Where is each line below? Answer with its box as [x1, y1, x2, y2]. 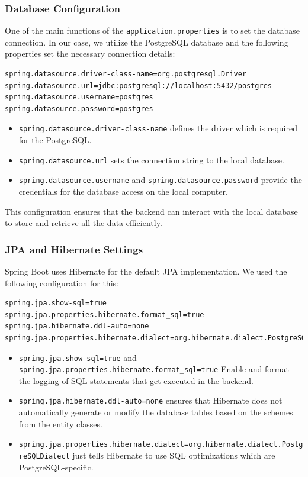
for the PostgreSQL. [18, 134, 92, 146]
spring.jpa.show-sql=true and [18, 351, 137, 363]
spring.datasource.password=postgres [5, 104, 153, 113]
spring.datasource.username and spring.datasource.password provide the [18, 173, 302, 186]
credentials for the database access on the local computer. [18, 185, 228, 197]
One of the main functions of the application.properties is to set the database [5, 24, 300, 37]
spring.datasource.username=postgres [5, 93, 153, 102]
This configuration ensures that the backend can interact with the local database [5, 205, 298, 217]
